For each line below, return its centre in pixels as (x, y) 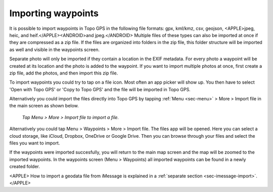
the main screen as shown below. (44, 106)
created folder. (25, 167)
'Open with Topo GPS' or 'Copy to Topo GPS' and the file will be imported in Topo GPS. (100, 89)
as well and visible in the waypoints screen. (55, 49)
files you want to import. (35, 143)
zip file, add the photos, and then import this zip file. (64, 73)
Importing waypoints (54, 13)
